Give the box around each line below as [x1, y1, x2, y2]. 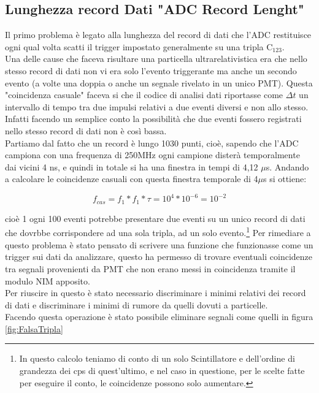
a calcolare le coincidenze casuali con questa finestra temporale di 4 [5, 172, 258, 185]
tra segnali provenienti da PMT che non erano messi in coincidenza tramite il [5, 262, 296, 275]
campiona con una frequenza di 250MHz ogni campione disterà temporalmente [5, 148, 300, 161]
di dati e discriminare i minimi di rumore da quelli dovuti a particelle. [5, 298, 268, 311]
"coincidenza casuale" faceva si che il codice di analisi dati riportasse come [5, 88, 283, 101]
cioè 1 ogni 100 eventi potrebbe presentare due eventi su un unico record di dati [5, 212, 306, 224]
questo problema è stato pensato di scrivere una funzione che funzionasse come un [5, 238, 313, 251]
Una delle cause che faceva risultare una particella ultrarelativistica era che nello [5, 52, 307, 65]
